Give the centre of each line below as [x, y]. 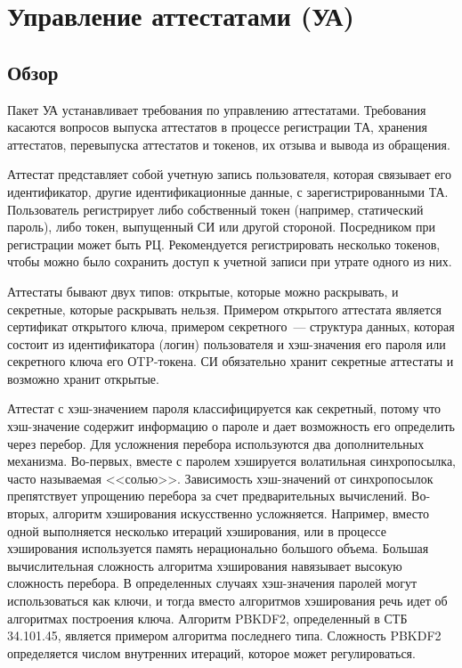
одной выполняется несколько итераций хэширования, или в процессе [197, 530]
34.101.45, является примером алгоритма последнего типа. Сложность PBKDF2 [224, 635]
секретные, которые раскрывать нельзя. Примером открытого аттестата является [224, 309]
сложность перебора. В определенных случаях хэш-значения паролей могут [212, 583]
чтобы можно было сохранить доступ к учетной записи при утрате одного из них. [230, 261]
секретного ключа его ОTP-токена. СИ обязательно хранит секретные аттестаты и [231, 361]
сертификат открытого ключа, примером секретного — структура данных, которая [231, 326]
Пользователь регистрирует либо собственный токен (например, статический [215, 209]
